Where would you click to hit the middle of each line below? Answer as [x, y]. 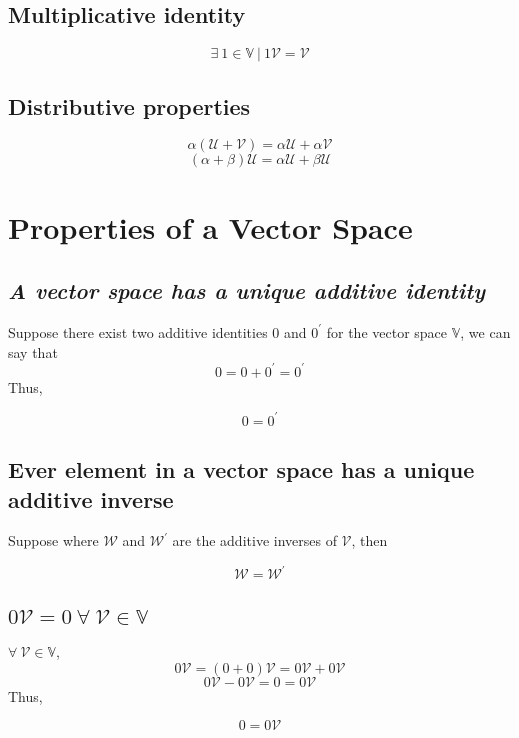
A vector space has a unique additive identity [247, 290]
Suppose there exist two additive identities [138, 331]
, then [369, 540]
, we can [485, 331]
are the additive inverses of [254, 540]
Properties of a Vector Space [210, 226]
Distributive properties [129, 105]
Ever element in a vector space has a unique [241, 469]
